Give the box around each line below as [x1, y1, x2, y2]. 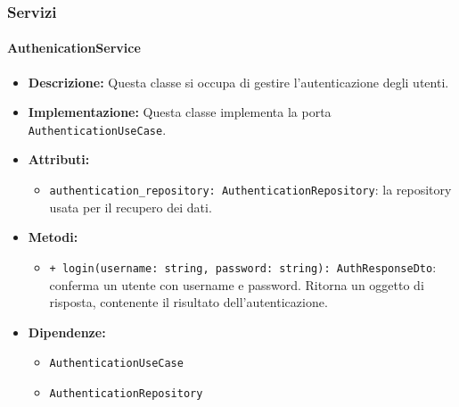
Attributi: [28, 150, 90, 169]
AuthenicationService [7, 38, 141, 57]
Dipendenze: [28, 322, 106, 341]
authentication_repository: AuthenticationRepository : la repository [49, 180, 452, 199]
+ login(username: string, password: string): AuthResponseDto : [49, 257, 437, 276]
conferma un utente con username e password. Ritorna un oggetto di [49, 275, 424, 294]
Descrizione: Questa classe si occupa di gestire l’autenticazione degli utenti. [28, 72, 449, 91]
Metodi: [28, 228, 78, 246]
